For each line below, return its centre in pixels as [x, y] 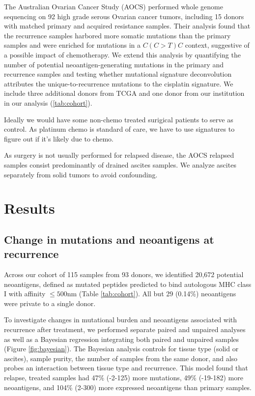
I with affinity [25, 294]
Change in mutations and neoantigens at [109, 239]
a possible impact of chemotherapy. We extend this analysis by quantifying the [122, 54]
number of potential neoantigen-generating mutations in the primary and [114, 64]
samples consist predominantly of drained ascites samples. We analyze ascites [120, 164]
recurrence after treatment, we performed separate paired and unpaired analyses [125, 329]
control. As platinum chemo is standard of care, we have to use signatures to [119, 129]
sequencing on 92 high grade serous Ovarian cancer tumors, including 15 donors [124, 16]
